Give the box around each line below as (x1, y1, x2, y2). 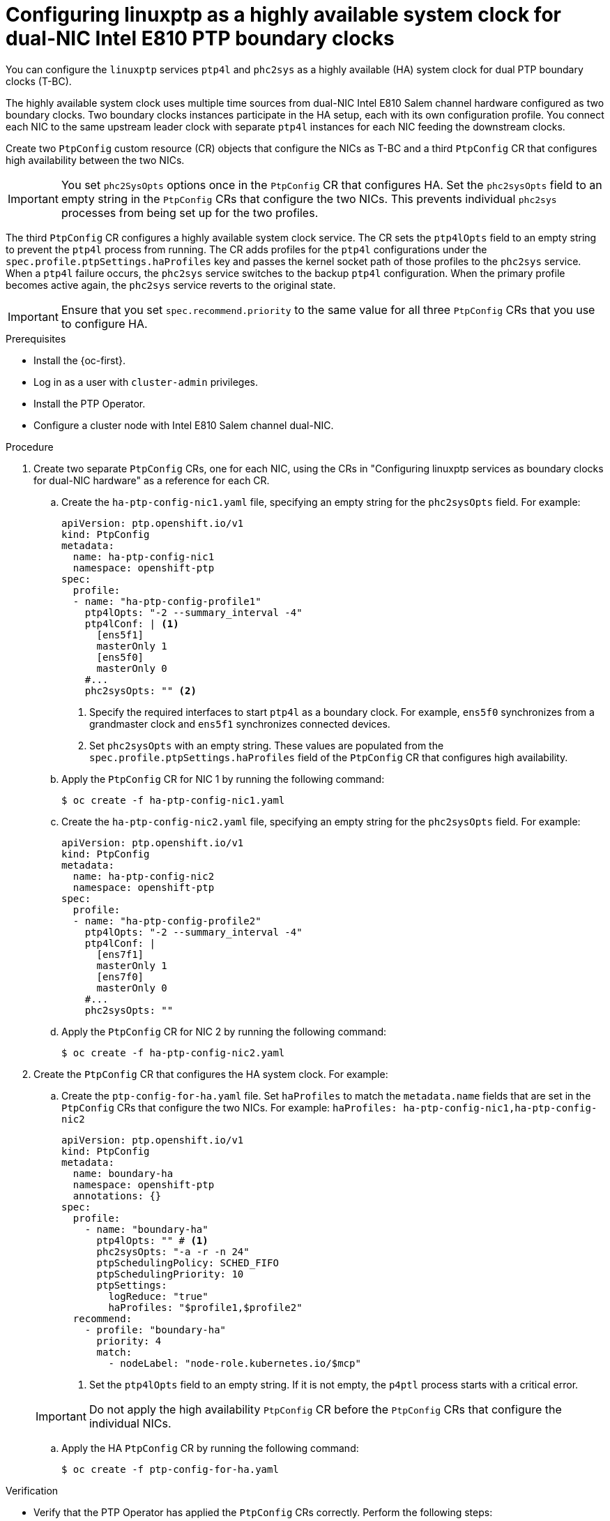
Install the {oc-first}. (33, 354, 126, 366)
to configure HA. (61, 316, 148, 331)
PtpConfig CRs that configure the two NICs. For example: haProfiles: (61, 1101, 397, 1114)
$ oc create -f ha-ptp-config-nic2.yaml (61, 1047, 285, 1058)
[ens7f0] (96, 971, 144, 982)
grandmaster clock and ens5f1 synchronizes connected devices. (89, 717, 390, 730)
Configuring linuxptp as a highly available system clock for (6, 3, 561, 27)
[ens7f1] (96, 948, 144, 960)
